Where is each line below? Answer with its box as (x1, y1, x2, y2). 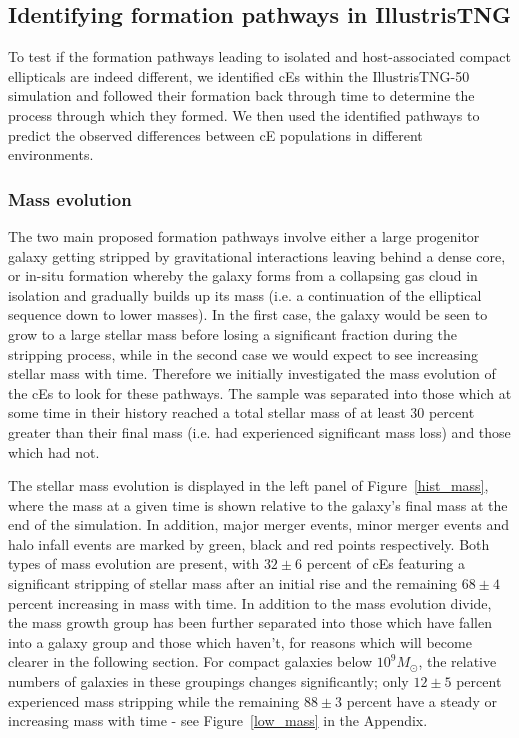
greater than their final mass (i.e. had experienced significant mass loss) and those (8, 421, 511, 442)
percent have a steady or (346, 690, 497, 711)
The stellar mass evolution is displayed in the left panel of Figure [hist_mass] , (8, 475, 489, 496)
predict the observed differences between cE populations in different (8, 124, 423, 145)
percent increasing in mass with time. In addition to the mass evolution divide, (8, 592, 492, 613)
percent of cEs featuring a (306, 553, 465, 574)
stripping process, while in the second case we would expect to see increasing (8, 343, 478, 364)
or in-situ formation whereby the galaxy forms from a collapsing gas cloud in (8, 265, 478, 286)
